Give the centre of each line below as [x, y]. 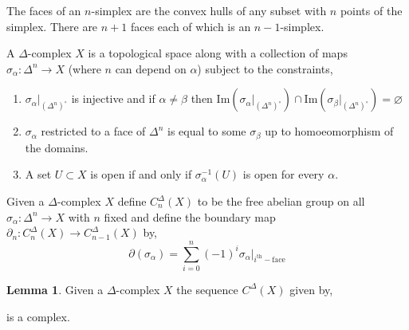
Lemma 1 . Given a [55, 289]
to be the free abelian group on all [281, 201]
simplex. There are [52, 26]
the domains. [57, 147]
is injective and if [113, 98]
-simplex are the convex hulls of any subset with [209, 10]
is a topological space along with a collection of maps [218, 53]
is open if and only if [141, 174]
